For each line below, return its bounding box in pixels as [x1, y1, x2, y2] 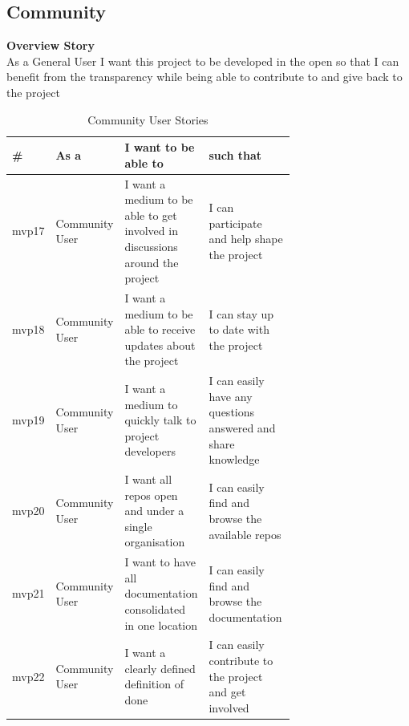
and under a [124, 502, 184, 519]
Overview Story [6, 37, 95, 54]
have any [209, 387, 253, 404]
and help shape [209, 230, 283, 247]
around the [124, 253, 179, 270]
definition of [124, 675, 184, 692]
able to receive [124, 321, 196, 338]
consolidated [124, 601, 185, 618]
